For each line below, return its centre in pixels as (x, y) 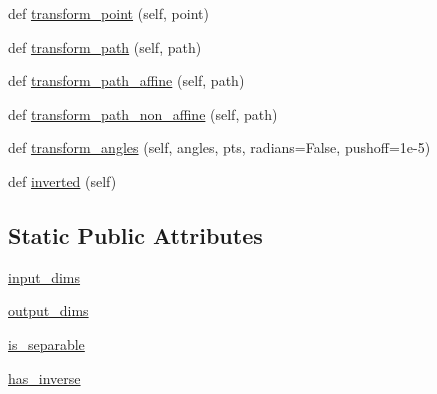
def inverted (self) (62, 180)
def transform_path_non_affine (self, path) (143, 113)
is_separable (46, 343)
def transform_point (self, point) (108, 13)
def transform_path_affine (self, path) (126, 80)
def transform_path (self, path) (105, 46)
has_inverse (44, 377)
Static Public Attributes (135, 234)
